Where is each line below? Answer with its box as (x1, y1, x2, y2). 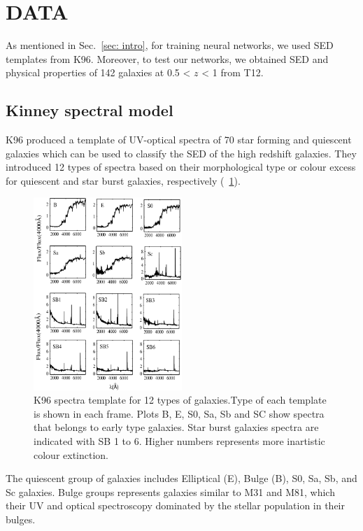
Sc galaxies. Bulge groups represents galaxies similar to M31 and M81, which (6, 484, 335, 499)
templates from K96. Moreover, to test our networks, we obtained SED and (6, 51, 329, 66)
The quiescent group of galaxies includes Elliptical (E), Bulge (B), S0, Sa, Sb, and (6, 471, 357, 486)
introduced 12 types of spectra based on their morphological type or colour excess (6, 160, 356, 174)
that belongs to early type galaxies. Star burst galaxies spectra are (34, 420, 319, 434)
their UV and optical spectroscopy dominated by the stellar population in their (6, 498, 345, 513)
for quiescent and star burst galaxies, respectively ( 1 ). (6, 173, 241, 187)
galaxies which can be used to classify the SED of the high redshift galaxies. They (6, 146, 357, 160)
